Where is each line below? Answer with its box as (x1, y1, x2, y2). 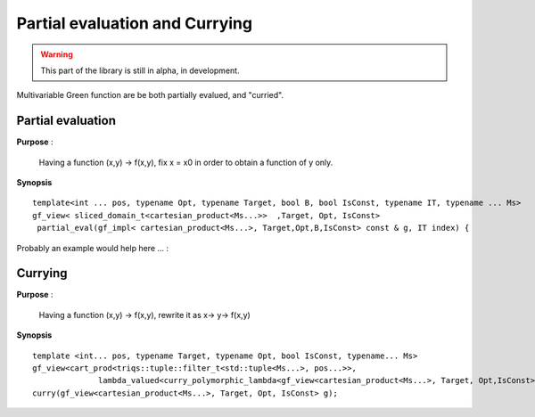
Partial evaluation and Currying (16, 13, 253, 33)
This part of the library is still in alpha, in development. (40, 65, 240, 76)
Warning (40, 49, 73, 60)
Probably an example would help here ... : (16, 242, 169, 253)
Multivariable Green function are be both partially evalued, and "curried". (16, 90, 284, 101)
